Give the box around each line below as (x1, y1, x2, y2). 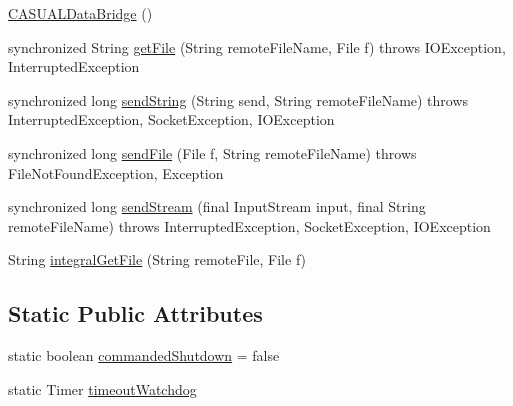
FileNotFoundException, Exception (8, 162, 224, 183)
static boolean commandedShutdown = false (8, 345, 280, 366)
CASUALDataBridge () (8, 3, 153, 23)
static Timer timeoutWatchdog (8, 378, 197, 399)
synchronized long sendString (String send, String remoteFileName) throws (8, 89, 469, 110)
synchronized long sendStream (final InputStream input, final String (8, 196, 426, 217)
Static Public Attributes (8, 298, 263, 329)
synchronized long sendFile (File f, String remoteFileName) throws (8, 142, 417, 163)
